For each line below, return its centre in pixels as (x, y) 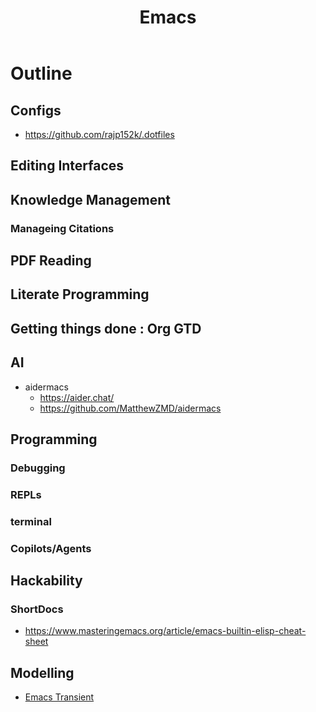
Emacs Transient (59, 697)
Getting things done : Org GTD (106, 328)
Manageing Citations (62, 228)
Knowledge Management (91, 199)
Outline (41, 73)
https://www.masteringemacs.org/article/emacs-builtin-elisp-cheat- (165, 631)
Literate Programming (80, 294)
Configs (36, 110)
